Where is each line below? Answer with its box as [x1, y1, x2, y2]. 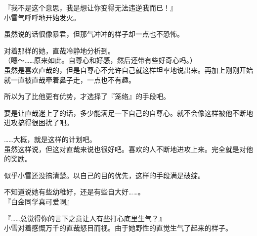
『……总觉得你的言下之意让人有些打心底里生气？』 [4, 213, 166, 223]
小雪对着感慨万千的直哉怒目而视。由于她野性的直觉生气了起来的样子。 [4, 223, 232, 233]
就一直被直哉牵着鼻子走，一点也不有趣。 [4, 74, 135, 85]
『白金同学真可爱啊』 [4, 196, 73, 206]
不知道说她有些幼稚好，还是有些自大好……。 [4, 187, 145, 197]
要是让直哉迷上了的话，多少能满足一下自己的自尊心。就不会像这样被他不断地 [4, 107, 253, 118]
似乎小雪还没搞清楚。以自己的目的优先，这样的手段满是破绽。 [4, 170, 205, 180]
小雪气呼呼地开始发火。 [4, 12, 80, 22]
